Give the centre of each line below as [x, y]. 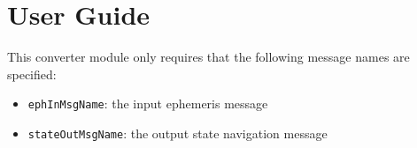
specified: [32, 74]
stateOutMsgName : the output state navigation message [178, 133]
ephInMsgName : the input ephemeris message [148, 104]
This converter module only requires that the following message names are [208, 57]
